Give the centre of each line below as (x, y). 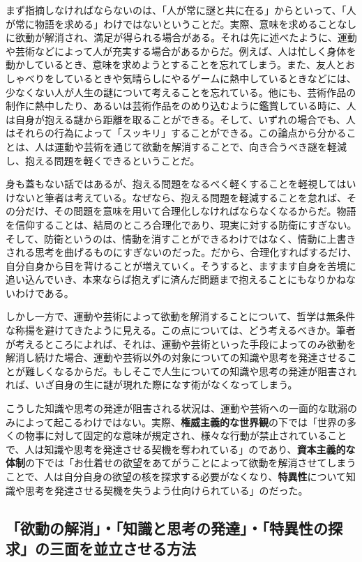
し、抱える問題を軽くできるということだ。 (103, 160)
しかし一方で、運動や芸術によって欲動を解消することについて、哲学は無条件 (181, 316)
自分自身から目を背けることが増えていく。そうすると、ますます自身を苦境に (181, 265)
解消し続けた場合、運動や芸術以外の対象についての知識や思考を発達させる (176, 357)
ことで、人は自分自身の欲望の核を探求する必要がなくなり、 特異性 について (176, 476)
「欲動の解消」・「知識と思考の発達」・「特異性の (167, 527)
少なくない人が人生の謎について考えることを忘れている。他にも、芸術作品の (181, 92)
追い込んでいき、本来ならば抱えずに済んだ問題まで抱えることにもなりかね (176, 279)
